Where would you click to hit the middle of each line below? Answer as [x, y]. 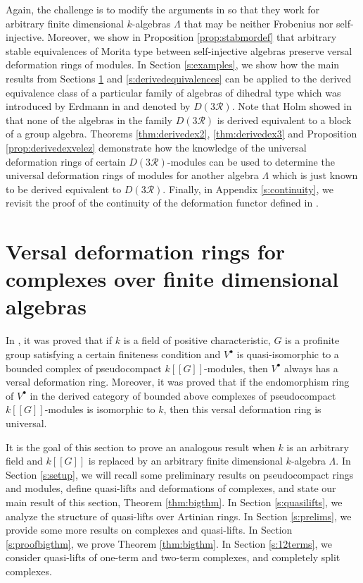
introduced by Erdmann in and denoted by [98, 106]
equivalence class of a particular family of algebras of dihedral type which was [173, 92]
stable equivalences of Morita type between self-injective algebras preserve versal [179, 50]
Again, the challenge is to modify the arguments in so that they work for [163, 9]
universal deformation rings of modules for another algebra [132, 175]
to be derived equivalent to [64, 189]
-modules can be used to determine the [251, 161]
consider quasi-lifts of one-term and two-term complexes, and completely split [173, 557]
